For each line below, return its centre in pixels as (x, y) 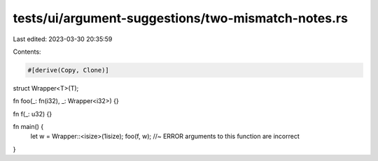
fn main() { (28, 127)
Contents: (27, 52)
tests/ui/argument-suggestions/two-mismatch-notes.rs (180, 18)
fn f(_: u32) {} (33, 114)
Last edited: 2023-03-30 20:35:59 (63, 39)
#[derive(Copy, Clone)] (69, 70)
